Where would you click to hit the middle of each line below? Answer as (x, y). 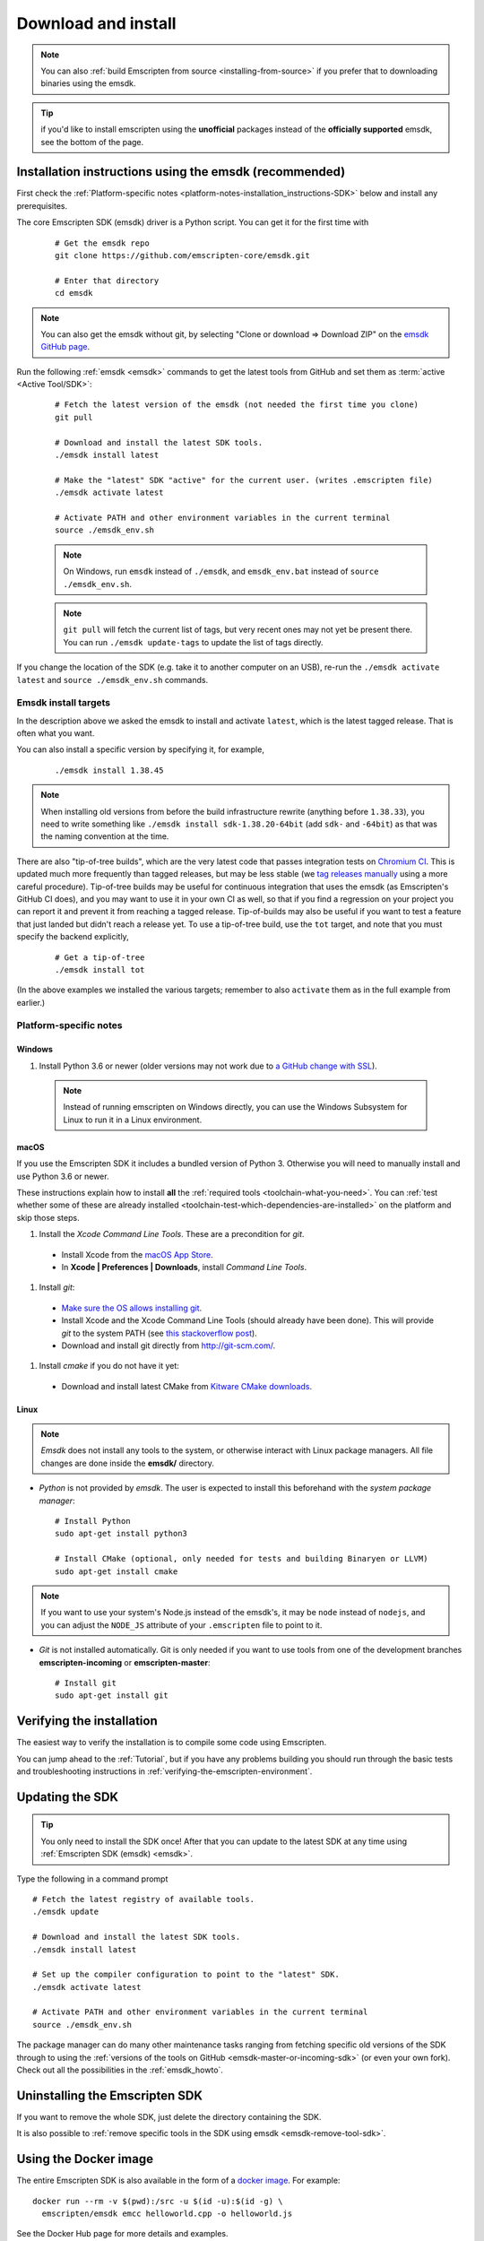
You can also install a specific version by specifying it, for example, (140, 749)
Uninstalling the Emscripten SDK (110, 2095)
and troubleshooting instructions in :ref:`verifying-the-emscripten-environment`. (164, 1771)
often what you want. (56, 733)
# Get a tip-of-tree (100, 957)
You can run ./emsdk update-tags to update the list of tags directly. (193, 642)
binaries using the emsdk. (88, 83)
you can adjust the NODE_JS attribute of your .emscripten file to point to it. (181, 1625)
